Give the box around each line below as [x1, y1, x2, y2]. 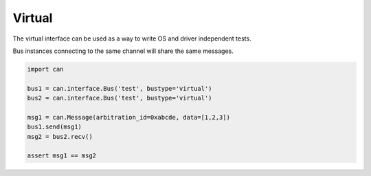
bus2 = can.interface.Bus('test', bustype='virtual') [27, 94, 212, 102]
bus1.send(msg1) [27, 123, 82, 131]
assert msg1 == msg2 [27, 152, 96, 159]
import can [27, 65, 64, 73]
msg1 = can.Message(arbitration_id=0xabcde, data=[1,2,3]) [27, 113, 230, 121]
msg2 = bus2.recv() [27, 133, 93, 140]
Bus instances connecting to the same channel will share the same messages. [12, 47, 234, 55]
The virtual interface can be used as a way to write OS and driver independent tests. [12, 34, 251, 43]
